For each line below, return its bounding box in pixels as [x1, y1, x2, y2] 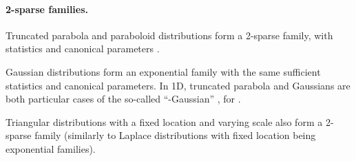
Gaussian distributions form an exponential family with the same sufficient [6, 64, 321, 78]
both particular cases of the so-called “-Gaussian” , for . [6, 92, 241, 106]
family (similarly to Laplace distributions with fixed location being [34, 128, 316, 142]
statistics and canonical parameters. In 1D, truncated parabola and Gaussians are [6, 78, 350, 92]
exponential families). [6, 141, 96, 155]
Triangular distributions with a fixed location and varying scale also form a [6, 114, 323, 129]
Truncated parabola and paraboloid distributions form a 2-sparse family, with [6, 28, 333, 42]
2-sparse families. [6, 1, 89, 16]
